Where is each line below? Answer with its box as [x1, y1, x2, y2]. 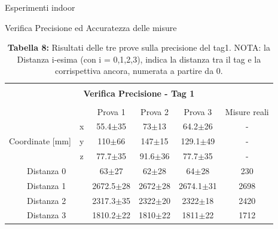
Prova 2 [140, 105, 169, 117]
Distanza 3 [27, 209, 66, 221]
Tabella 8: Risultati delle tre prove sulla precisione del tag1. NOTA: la [7, 41, 270, 54]
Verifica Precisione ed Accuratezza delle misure [5, 21, 177, 33]
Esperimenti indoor [5, 1, 75, 13]
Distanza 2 [27, 194, 66, 206]
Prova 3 [184, 105, 212, 117]
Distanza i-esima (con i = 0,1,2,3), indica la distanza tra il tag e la [17, 52, 261, 65]
